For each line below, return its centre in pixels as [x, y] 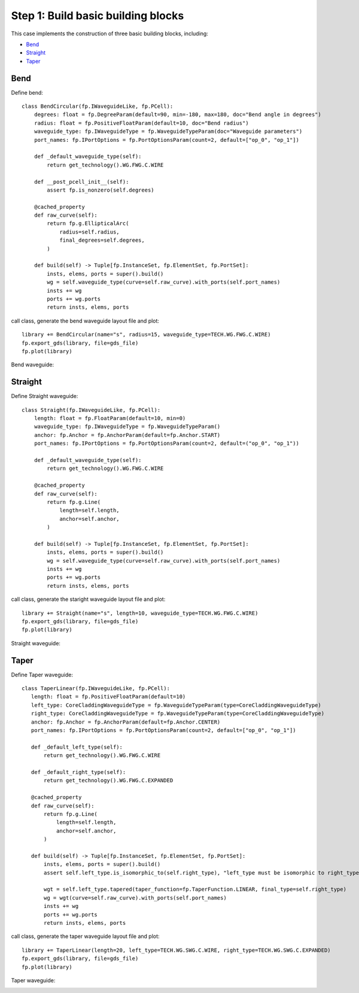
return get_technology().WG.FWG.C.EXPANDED [109, 781]
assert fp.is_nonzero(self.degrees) [101, 190]
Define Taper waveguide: [42, 675]
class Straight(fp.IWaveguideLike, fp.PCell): [91, 410]
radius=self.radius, [89, 232]
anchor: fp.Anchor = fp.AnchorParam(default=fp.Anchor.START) [127, 435]
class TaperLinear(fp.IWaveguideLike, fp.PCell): [96, 689]
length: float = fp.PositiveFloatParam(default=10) [108, 697]
